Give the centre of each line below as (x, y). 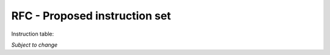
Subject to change (35, 45)
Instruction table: (33, 34)
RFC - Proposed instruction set (91, 16)
